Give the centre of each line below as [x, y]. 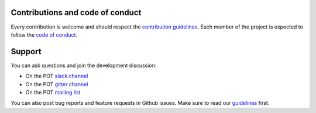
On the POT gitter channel [57, 84]
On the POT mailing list [53, 92]
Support [26, 52]
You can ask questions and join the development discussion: [84, 65]
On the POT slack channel [57, 76]
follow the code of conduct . [44, 34]
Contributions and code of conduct [76, 13]
